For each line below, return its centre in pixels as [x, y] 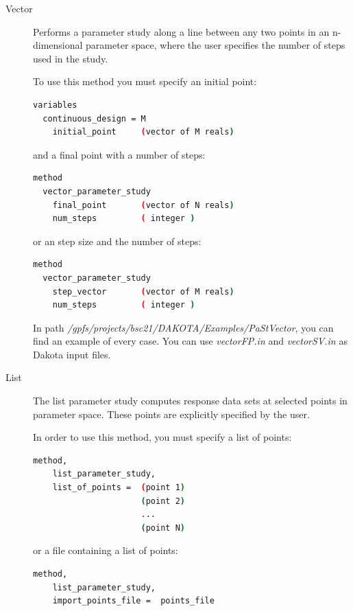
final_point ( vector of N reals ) [143, 205]
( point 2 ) [163, 501]
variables [55, 105]
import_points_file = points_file [133, 601]
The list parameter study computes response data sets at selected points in [190, 401]
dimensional [58, 45]
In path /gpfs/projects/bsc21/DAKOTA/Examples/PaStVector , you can [183, 327]
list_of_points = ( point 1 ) [119, 488]
